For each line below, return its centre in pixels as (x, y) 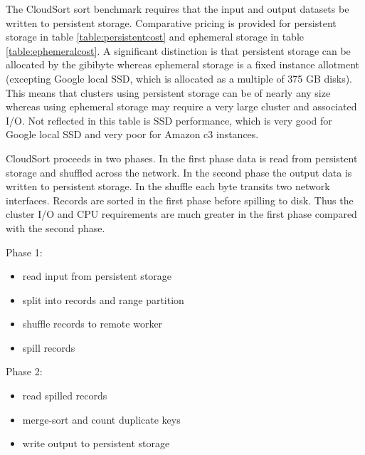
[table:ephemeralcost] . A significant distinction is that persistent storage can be (178, 50)
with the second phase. (55, 227)
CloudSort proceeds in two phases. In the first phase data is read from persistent (182, 158)
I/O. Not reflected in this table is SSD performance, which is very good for (169, 120)
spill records (49, 347)
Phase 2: (24, 371)
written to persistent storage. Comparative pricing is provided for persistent (171, 22)
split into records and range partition (103, 299)
